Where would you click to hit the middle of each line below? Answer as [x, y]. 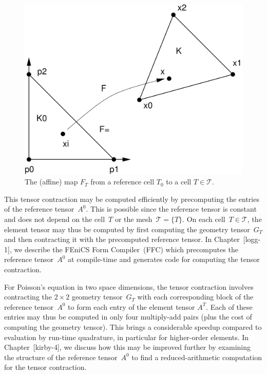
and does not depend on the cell [55, 219]
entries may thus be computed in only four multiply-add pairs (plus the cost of [128, 317]
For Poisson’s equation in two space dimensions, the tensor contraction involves [129, 286]
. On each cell [204, 219]
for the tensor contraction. [45, 367]
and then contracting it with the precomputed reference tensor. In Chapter [122, 239]
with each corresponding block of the [195, 297]
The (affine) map [51, 182]
